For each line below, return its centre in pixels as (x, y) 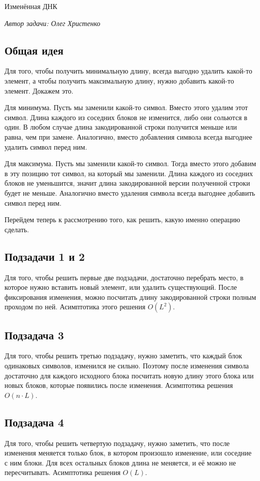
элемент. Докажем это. (39, 90)
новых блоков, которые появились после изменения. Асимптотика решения (119, 385)
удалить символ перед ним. (46, 146)
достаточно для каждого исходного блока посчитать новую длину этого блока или (129, 375)
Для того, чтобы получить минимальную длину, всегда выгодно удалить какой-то (128, 71)
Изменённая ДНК (31, 6)
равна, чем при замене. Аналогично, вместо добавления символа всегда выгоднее (128, 136)
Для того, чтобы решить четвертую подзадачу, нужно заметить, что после (117, 443)
